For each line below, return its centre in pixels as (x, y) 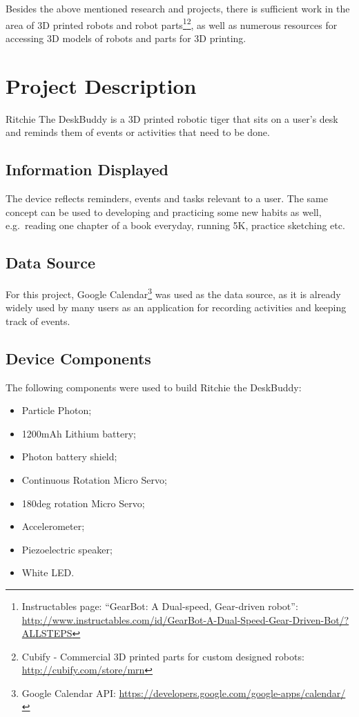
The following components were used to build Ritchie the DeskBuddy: (154, 387)
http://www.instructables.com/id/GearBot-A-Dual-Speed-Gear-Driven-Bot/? (185, 619)
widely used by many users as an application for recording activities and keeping (176, 307)
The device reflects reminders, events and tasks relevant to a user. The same (167, 198)
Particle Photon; (57, 410)
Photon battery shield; (69, 456)
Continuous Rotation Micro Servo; (94, 479)
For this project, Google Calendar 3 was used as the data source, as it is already (173, 293)
